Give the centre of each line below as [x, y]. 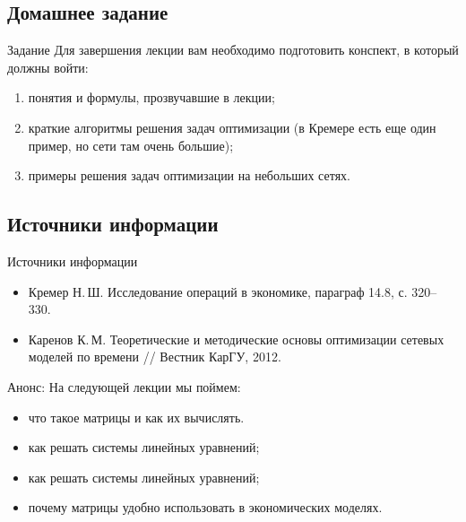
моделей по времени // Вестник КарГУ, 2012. [155, 357]
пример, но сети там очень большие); [131, 145]
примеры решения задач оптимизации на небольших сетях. [189, 175]
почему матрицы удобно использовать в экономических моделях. [205, 507]
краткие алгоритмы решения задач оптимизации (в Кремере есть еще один [232, 127]
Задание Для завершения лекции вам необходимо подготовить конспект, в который [233, 50]
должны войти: [48, 67]
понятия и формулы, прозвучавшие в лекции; [151, 97]
